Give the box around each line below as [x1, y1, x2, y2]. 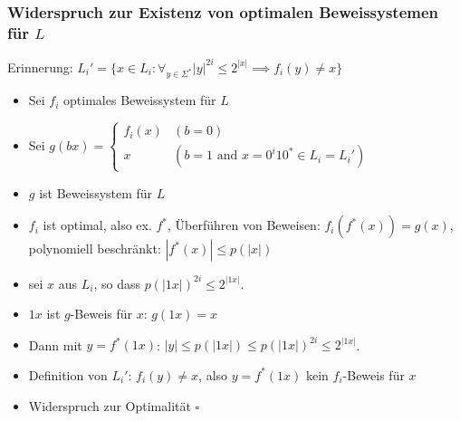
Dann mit [28, 335, 82, 354]
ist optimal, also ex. [43, 215, 152, 234]
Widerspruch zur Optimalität [28, 396, 191, 415]
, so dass [93, 273, 141, 292]
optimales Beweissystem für [63, 91, 216, 110]
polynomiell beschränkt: [28, 239, 161, 258]
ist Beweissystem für [39, 183, 153, 202]
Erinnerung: [7, 57, 73, 76]
